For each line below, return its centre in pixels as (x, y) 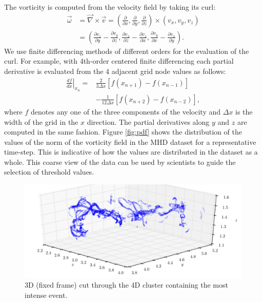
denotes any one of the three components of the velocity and (126, 111)
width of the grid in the (41, 121)
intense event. (46, 295)
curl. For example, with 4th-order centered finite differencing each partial (119, 61)
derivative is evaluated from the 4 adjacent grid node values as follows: (115, 71)
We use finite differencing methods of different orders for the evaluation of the (127, 51)
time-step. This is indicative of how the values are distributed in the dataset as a (131, 152)
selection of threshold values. (49, 172)
